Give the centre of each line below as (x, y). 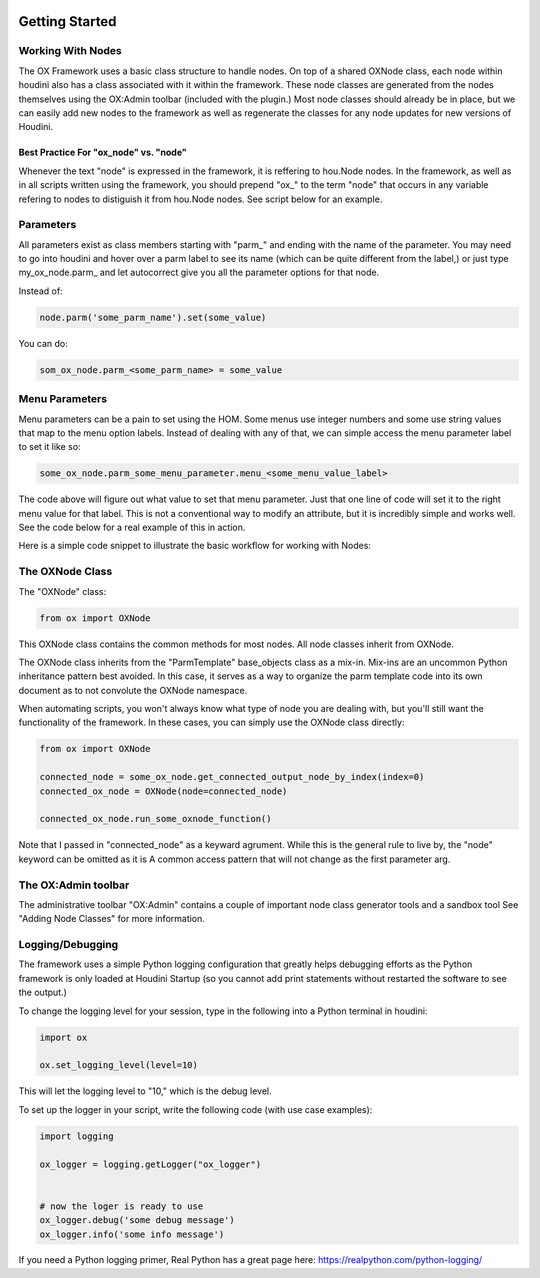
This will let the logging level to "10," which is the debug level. (145, 1091)
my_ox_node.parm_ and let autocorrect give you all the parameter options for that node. (199, 272)
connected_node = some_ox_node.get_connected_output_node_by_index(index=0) (232, 777)
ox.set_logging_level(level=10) (119, 1065)
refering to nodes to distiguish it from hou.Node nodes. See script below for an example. (200, 199)
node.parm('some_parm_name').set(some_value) (153, 317)
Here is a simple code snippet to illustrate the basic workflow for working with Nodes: (195, 546)
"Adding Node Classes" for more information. (111, 919)
